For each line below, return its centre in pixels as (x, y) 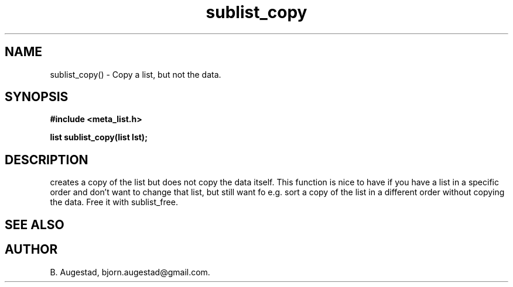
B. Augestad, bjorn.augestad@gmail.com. (130, 272)
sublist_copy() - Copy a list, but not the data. (136, 74)
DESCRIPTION (47, 160)
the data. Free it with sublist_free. (114, 202)
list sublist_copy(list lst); (99, 137)
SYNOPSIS (37, 97)
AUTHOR (31, 250)
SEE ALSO (35, 224)
